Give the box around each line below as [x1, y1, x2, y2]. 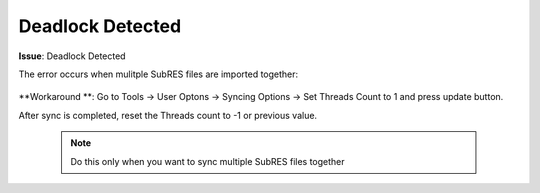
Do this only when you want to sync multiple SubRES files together [70, 155, 345, 167]
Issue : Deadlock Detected [18, 50, 126, 62]
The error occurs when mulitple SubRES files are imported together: [18, 68, 299, 80]
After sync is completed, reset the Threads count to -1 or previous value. [18, 109, 318, 121]
